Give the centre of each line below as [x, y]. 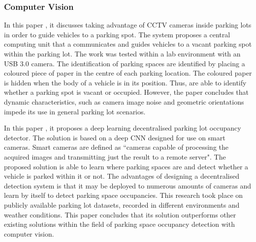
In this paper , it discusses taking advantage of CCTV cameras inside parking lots [128, 25]
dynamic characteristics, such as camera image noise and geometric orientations [124, 101]
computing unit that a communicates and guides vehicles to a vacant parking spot [128, 44]
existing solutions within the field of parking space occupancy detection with [119, 224]
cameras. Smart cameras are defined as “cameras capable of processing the [116, 147]
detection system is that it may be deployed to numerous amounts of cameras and [128, 185]
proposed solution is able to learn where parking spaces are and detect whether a [126, 166]
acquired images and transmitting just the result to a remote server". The [115, 156]
